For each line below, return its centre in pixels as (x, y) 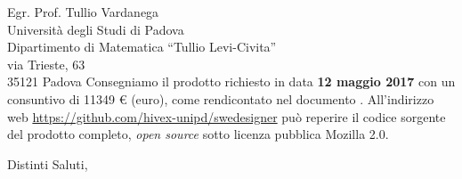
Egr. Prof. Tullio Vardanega (83, 12)
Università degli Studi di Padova (96, 29)
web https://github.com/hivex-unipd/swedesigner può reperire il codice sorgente (227, 116)
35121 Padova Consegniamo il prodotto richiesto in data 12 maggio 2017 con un (231, 81)
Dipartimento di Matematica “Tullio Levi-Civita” (142, 47)
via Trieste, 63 (46, 64)
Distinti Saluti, (48, 163)
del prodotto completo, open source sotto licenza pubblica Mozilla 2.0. (198, 134)
